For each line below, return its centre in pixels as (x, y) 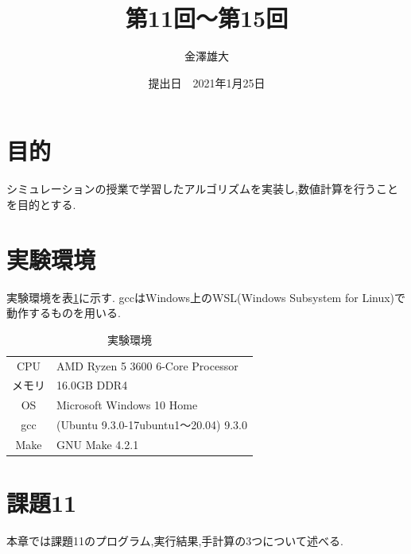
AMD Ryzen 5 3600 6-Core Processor (147, 365)
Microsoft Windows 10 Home (127, 405)
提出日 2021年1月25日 (207, 82)
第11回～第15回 (207, 18)
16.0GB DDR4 (92, 385)
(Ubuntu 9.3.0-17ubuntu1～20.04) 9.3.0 (152, 425)
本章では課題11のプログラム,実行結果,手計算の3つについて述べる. (175, 541)
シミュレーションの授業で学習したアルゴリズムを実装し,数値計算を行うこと (202, 189)
